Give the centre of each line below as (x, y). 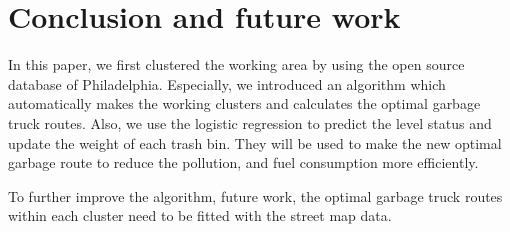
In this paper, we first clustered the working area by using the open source (236, 64)
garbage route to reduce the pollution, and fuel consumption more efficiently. (243, 162)
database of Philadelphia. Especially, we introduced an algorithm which (227, 83)
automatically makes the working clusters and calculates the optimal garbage (244, 103)
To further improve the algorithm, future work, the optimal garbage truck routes (255, 195)
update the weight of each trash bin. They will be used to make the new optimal (255, 142)
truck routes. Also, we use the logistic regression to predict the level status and (250, 122)
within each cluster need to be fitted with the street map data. (200, 215)
